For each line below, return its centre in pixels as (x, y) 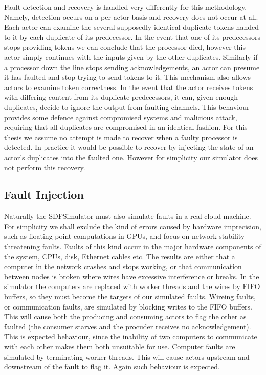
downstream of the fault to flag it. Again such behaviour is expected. (112, 367)
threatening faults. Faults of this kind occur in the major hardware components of (133, 246)
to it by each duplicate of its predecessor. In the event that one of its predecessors (132, 37)
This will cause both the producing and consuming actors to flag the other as (125, 316)
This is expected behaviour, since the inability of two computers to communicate (131, 336)
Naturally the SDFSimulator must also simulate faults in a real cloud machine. (128, 216)
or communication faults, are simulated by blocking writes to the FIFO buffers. (128, 306)
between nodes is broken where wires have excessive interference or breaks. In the (132, 276)
